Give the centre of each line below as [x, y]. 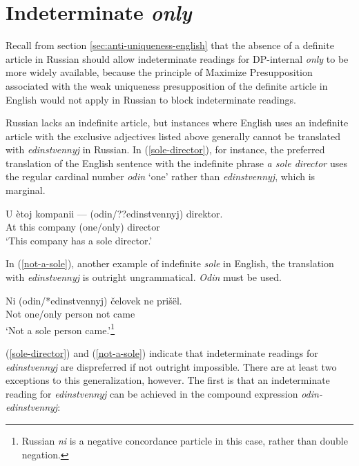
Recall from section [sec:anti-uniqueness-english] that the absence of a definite [170, 45]
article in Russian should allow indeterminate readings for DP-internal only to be [177, 58]
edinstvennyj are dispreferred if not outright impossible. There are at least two [171, 366]
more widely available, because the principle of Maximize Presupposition [159, 72]
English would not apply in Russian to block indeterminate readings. [151, 99]
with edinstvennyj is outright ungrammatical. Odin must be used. [144, 277]
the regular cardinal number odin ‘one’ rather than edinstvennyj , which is [161, 176]
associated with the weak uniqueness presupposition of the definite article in [167, 85]
